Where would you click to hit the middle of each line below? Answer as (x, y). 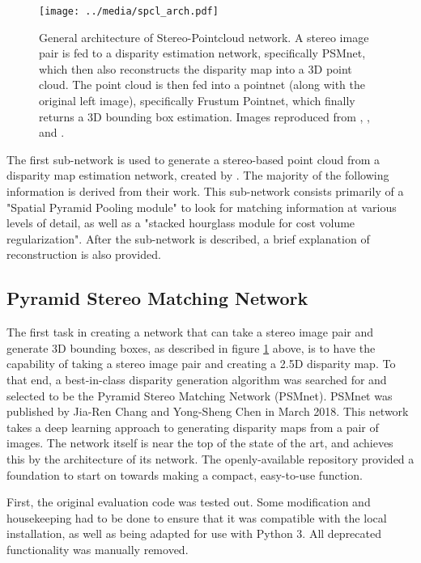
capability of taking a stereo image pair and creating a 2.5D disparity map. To (201, 364)
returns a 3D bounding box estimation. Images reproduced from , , (205, 116)
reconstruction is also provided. (84, 254)
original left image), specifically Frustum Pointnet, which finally (197, 101)
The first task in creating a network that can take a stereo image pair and (190, 332)
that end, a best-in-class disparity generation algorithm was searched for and (197, 379)
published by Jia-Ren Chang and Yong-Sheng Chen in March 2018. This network (208, 411)
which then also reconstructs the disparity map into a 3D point (196, 68)
